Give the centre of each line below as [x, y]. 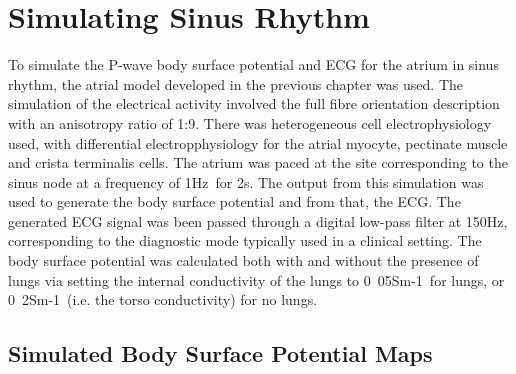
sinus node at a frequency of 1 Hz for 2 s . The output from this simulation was [246, 181]
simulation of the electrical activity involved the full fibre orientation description [254, 103]
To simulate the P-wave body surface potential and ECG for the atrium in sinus [253, 64]
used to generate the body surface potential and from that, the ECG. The [234, 201]
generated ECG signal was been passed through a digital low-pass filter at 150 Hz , [258, 220]
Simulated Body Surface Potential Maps [220, 353]
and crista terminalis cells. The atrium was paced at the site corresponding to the [258, 162]
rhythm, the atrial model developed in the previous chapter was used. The [235, 83]
